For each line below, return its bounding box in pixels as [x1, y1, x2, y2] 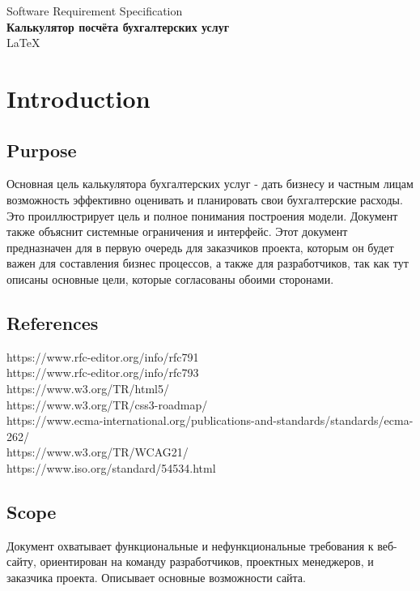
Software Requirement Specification [6, 2, 183, 19]
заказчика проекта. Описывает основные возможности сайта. [6, 568, 306, 585]
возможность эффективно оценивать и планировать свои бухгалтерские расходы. [6, 191, 403, 208]
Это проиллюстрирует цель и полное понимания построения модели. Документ [6, 207, 398, 224]
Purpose [6, 137, 77, 162]
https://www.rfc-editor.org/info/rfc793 [6, 364, 199, 381]
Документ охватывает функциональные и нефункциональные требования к [6, 537, 374, 554]
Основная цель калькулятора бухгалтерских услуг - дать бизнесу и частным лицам [6, 175, 414, 192]
